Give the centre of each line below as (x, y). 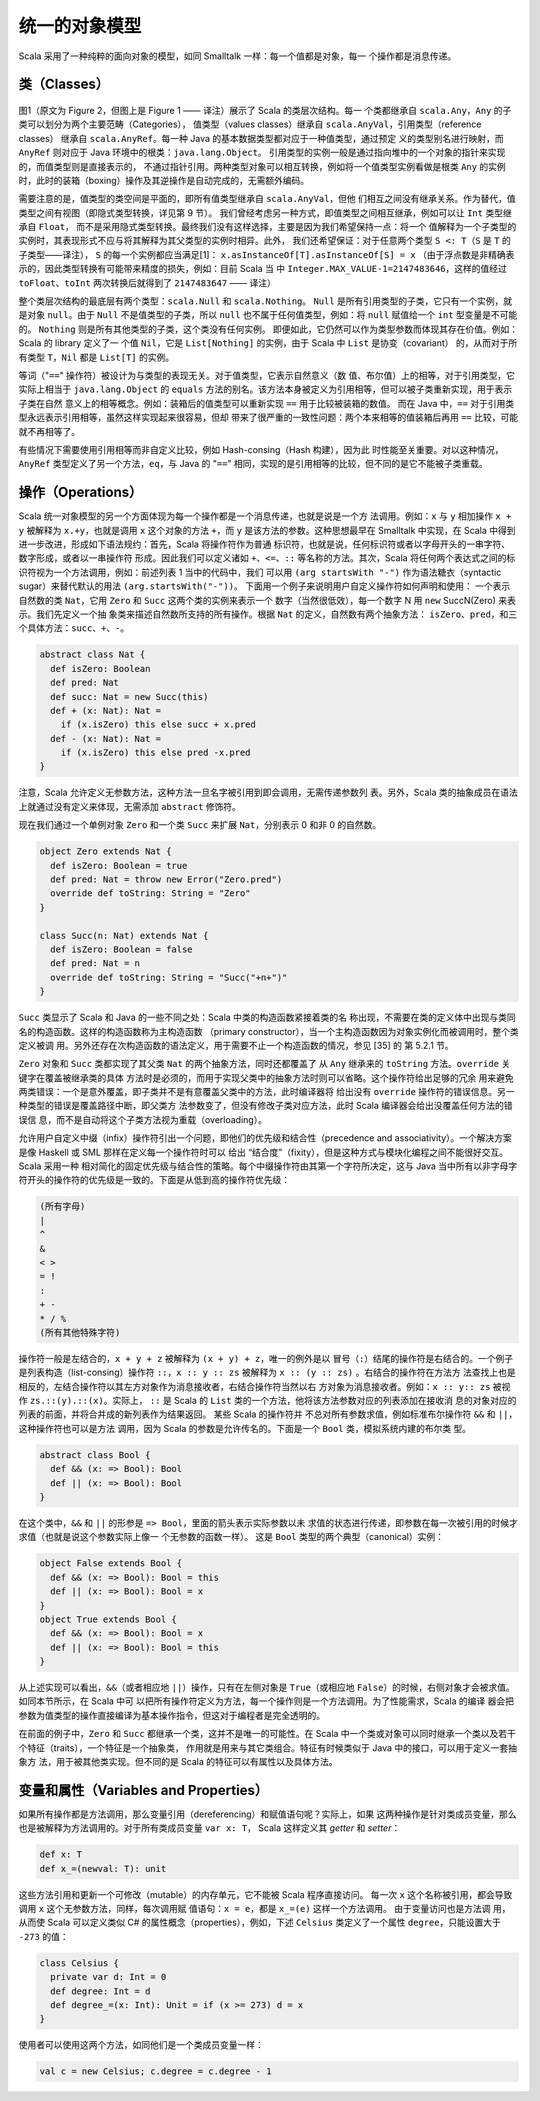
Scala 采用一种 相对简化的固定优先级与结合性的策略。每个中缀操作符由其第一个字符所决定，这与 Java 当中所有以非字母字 (268, 1166)
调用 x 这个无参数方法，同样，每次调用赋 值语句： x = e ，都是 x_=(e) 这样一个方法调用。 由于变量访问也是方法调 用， (264, 1909)
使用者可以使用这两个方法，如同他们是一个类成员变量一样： (141, 2045)
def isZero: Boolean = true (119, 865)
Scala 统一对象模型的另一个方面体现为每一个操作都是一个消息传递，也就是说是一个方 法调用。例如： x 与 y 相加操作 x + (265, 516)
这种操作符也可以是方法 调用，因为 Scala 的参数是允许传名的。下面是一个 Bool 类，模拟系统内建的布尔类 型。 (245, 1428)
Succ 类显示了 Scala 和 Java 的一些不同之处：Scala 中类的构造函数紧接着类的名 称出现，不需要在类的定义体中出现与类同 (267, 1017)
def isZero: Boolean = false (122, 949)
